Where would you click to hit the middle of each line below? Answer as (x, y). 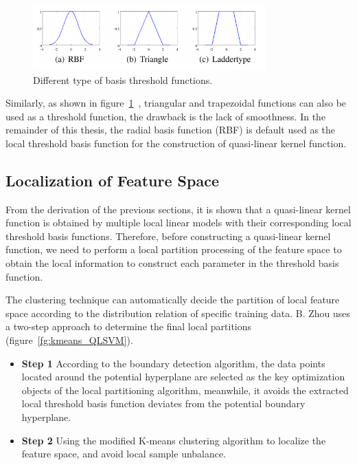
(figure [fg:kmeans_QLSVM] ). (69, 340)
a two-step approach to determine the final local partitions (129, 326)
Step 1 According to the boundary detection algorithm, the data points (173, 363)
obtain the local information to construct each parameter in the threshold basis (172, 263)
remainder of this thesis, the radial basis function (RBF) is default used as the (171, 130)
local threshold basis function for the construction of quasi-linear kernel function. (176, 143)
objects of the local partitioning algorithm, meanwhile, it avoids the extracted (185, 390)
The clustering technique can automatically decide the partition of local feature (173, 300)
